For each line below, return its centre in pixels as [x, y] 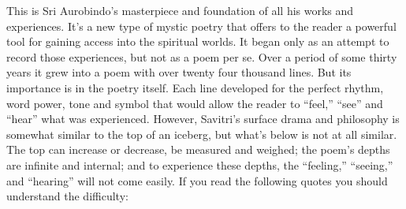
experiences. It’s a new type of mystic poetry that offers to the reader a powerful [201, 26]
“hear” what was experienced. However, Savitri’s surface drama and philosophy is [203, 119]
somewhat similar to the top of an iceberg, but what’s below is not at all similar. [202, 134]
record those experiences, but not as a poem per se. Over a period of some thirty [202, 56]
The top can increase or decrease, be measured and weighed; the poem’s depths [198, 149]
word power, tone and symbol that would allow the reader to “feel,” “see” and [195, 103]
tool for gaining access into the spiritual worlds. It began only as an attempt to [198, 41]
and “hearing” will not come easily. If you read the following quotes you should [197, 180]
